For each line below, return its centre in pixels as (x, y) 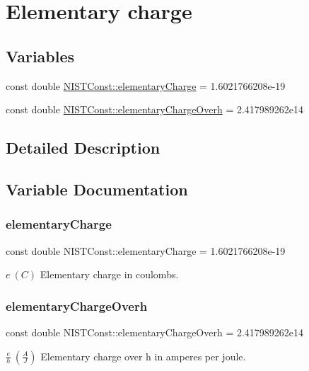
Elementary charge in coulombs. (109, 274)
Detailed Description (83, 148)
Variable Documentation (97, 189)
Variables (40, 56)
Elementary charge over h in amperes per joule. (143, 356)
